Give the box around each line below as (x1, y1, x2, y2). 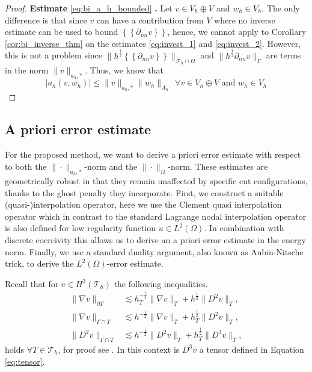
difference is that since (5, 13, 87, 26)
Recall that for (5, 277, 59, 290)
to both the (5, 160, 47, 172)
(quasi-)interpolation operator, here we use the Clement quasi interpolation (5, 198, 282, 211)
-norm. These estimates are (168, 160, 268, 172)
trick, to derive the (5, 257, 74, 270)
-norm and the (84, 160, 138, 172)
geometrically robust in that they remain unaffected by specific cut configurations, (5, 174, 308, 187)
